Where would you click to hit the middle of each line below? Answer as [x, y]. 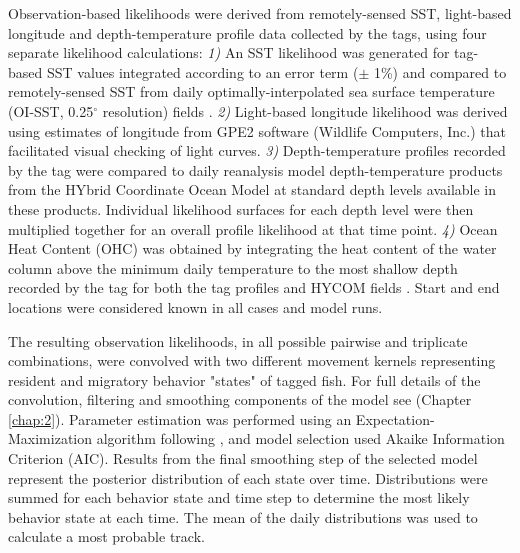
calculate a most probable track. [106, 536]
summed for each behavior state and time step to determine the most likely [239, 497]
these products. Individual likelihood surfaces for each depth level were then [241, 208]
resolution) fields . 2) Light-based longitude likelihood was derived [305, 110]
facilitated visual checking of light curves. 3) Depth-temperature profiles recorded [257, 150]
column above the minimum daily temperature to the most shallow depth [233, 267]
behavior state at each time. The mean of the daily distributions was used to [243, 516]
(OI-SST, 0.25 [51, 110]
